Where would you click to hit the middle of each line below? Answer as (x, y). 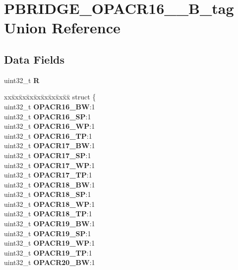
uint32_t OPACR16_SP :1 (48, 116)
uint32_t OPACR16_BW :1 (50, 106)
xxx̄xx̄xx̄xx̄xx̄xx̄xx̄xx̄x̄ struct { (50, 97)
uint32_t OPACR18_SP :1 (48, 194)
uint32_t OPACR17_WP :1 (50, 165)
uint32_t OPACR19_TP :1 (48, 252)
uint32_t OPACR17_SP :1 (48, 155)
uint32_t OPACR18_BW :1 (50, 184)
